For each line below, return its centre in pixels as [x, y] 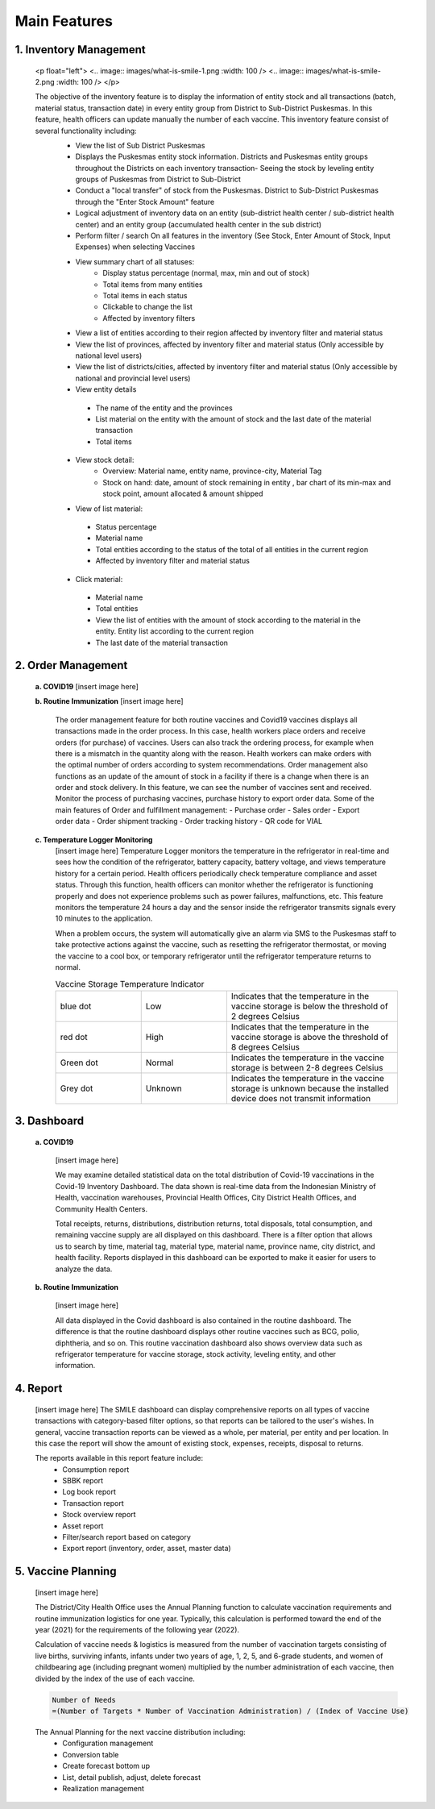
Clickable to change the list [148, 307]
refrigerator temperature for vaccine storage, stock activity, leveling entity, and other [196, 1354]
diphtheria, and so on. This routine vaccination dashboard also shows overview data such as [209, 1343]
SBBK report [83, 1481]
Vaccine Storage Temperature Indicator [130, 984]
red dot [74, 1037]
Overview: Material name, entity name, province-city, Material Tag [212, 471]
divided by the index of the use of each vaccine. [115, 1678]
